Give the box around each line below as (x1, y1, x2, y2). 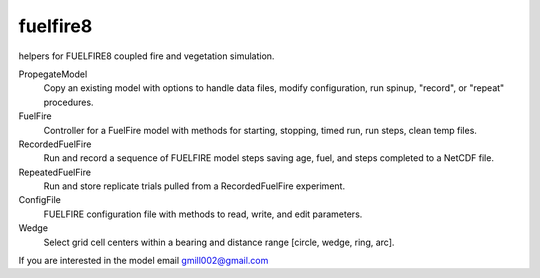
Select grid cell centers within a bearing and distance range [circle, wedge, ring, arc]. (43, 236, 395, 248)
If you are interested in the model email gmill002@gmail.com (18, 255, 269, 267)
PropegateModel (18, 68, 88, 80)
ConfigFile (18, 194, 62, 206)
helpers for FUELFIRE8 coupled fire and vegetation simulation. (18, 50, 275, 62)
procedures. (43, 96, 94, 108)
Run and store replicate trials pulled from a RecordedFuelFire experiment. (43, 180, 345, 192)
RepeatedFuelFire (18, 166, 92, 178)
